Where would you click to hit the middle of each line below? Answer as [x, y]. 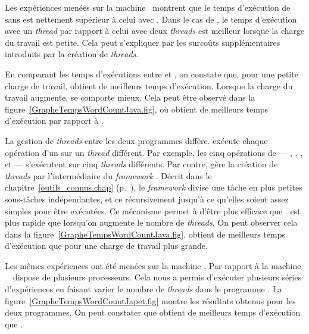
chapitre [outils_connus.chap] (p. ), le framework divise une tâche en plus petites [154, 187]
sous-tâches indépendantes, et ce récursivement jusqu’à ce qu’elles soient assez [147, 199]
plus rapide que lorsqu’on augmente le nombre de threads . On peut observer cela [151, 222]
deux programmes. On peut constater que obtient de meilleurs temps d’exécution [153, 312]
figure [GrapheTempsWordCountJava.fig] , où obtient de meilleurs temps [137, 109]
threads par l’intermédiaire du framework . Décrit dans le [108, 175]
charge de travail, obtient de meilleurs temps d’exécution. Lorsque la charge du [149, 85]
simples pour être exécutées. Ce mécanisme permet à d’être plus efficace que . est [153, 210]
